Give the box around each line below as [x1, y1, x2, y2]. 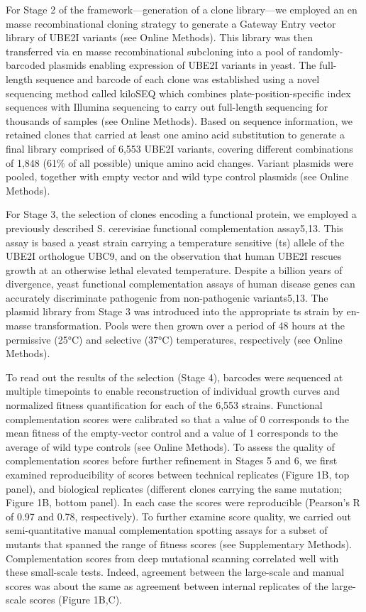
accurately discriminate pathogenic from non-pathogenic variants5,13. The [6, 290, 328, 305]
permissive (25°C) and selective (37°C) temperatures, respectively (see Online [6, 332, 343, 346]
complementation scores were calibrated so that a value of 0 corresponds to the [6, 411, 349, 426]
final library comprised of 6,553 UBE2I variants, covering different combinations [6, 141, 353, 155]
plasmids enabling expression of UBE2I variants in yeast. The [48, 58, 316, 72]
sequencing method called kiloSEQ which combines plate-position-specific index [6, 85, 351, 100]
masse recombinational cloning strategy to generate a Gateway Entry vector [6, 16, 336, 31]
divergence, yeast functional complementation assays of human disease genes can [6, 276, 355, 291]
